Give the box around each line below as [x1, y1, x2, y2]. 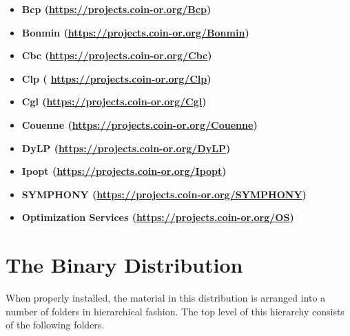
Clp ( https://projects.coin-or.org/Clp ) [21, 71, 212, 85]
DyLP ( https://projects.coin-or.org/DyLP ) [21, 140, 231, 155]
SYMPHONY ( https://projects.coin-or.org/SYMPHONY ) [21, 187, 307, 201]
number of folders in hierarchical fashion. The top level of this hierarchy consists [6, 304, 344, 318]
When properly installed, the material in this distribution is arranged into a [6, 291, 326, 305]
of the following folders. [6, 317, 105, 332]
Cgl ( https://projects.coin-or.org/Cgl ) [21, 94, 207, 109]
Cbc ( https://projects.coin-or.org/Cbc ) [21, 48, 212, 63]
